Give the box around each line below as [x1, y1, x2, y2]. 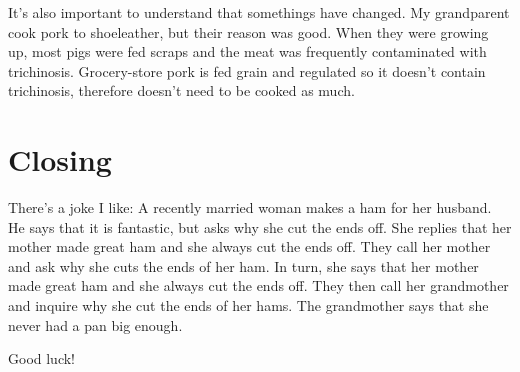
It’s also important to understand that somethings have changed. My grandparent [8, 2, 510, 22]
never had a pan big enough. [8, 314, 183, 335]
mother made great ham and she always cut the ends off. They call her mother [8, 236, 491, 257]
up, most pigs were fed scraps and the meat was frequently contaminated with [8, 41, 487, 62]
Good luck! [8, 348, 76, 369]
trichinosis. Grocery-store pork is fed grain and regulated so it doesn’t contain [8, 60, 486, 81]
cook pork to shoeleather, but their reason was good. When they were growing [8, 21, 489, 42]
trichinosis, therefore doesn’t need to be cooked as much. [8, 80, 355, 101]
